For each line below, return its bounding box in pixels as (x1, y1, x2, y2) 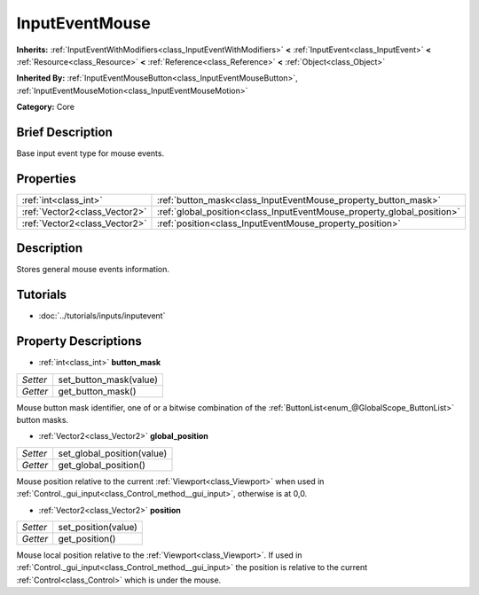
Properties (16, 171, 76, 186)
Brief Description (16, 124, 113, 139)
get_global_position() (58, 458, 146, 471)
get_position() (58, 532, 116, 544)
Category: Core (16, 102, 75, 113)
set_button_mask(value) (58, 373, 159, 386)
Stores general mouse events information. (16, 264, 170, 275)
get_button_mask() (58, 385, 137, 397)
